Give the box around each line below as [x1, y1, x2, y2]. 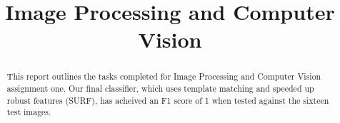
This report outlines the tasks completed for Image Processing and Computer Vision [6, 70, 321, 82]
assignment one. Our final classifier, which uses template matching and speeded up [6, 82, 314, 95]
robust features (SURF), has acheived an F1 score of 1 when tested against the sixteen [6, 94, 329, 106]
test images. [6, 106, 51, 118]
